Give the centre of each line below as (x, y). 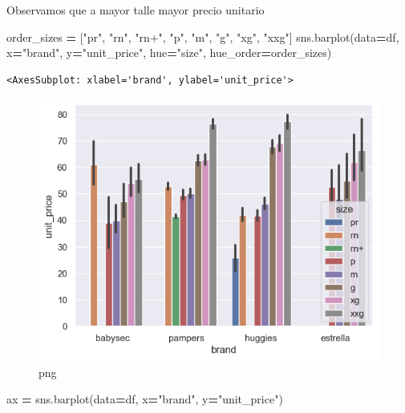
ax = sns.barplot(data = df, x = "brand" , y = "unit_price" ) (145, 399)
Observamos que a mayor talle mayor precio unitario (136, 10)
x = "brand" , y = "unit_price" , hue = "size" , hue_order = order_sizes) (169, 53)
